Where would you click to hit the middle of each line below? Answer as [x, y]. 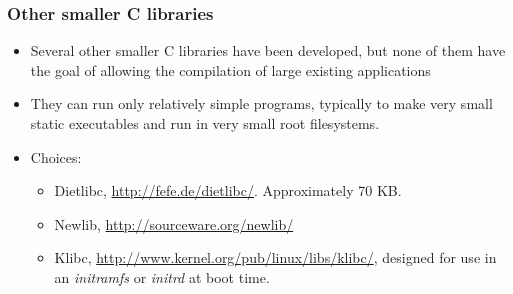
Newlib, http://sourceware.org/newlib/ [174, 223]
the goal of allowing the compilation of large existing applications [230, 69]
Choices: [56, 156]
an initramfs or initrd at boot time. [162, 276]
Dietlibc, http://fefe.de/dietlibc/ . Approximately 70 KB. [228, 190]
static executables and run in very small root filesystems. [205, 123]
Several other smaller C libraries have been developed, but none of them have [268, 50]
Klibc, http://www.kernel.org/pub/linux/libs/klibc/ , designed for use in [275, 257]
